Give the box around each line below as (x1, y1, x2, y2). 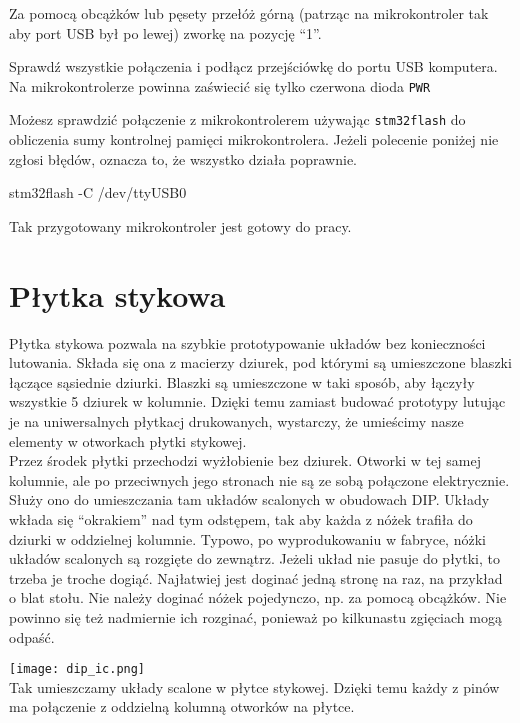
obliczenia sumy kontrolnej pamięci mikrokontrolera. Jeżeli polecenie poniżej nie (9, 129, 499, 150)
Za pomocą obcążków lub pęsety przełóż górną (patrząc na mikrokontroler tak (9, 3, 489, 23)
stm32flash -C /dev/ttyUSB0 (9, 182, 187, 203)
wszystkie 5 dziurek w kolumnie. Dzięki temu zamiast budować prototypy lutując (9, 391, 506, 412)
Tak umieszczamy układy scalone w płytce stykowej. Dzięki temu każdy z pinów (9, 676, 500, 697)
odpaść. (9, 626, 55, 647)
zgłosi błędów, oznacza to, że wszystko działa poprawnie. (9, 148, 357, 169)
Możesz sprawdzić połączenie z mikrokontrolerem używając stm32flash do (9, 109, 466, 130)
